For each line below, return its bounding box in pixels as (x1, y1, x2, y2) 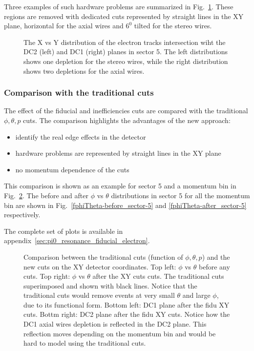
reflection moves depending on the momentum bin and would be (23, 328, 216, 338)
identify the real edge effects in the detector (15, 131, 146, 142)
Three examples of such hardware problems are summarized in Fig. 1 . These (4, 1, 233, 11)
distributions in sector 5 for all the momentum (111, 190, 250, 200)
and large (182, 290, 211, 300)
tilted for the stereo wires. (134, 21, 212, 31)
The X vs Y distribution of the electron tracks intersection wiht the (23, 37, 226, 47)
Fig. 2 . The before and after (4, 190, 88, 200)
